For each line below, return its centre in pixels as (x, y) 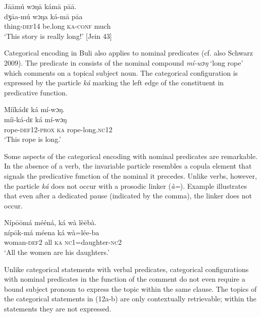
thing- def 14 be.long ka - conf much (58, 26)
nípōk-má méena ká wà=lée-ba (52, 232)
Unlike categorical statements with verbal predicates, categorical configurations (126, 269)
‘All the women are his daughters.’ (57, 252)
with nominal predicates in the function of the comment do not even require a (125, 279)
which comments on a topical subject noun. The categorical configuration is (121, 72)
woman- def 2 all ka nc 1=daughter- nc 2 (63, 242)
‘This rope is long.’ (33, 139)
